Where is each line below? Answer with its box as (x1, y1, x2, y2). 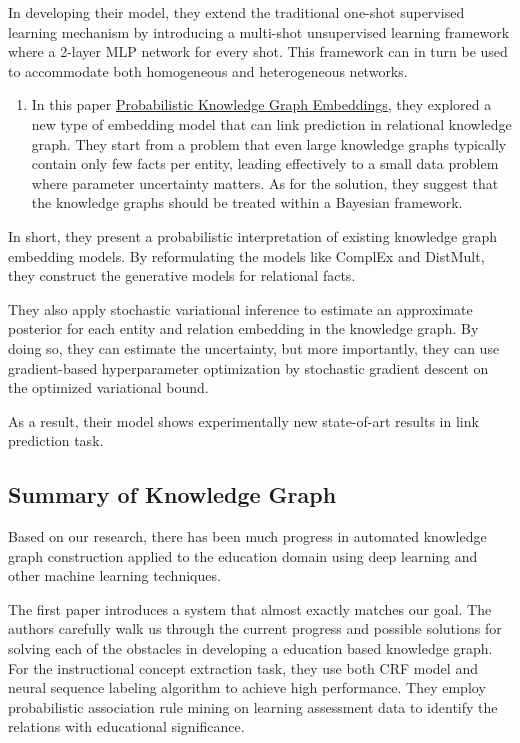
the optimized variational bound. (8, 377, 209, 398)
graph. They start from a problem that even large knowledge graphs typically (31, 133, 507, 154)
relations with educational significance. (8, 716, 245, 737)
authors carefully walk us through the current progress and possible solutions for (8, 618, 502, 639)
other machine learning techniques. (8, 565, 221, 586)
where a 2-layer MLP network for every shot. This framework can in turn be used (8, 41, 508, 62)
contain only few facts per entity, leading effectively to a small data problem (31, 153, 499, 174)
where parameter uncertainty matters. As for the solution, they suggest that (31, 172, 499, 193)
